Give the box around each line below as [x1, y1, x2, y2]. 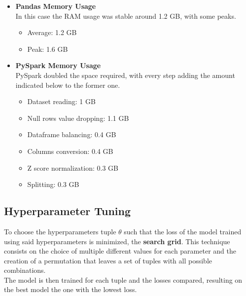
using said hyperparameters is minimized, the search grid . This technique [4, 236, 230, 246]
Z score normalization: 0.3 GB [27, 162, 118, 173]
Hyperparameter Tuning [4, 203, 131, 219]
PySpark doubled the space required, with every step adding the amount [15, 70, 235, 80]
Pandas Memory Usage [15, 1, 96, 11]
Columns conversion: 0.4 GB [27, 146, 113, 156]
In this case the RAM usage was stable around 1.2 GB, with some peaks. [15, 10, 236, 21]
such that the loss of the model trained [124, 226, 242, 236]
